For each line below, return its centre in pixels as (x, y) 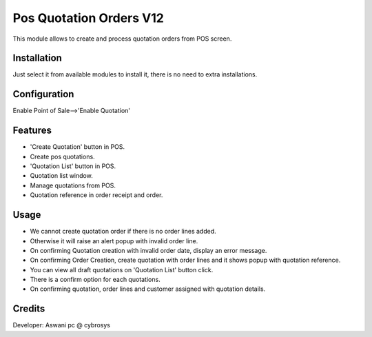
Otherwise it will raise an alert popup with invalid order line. (114, 241)
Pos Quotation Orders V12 (89, 18)
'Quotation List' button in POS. (73, 166)
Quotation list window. (61, 176)
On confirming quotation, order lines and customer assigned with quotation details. (148, 289)
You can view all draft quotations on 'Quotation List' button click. (122, 269)
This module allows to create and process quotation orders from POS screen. (122, 39)
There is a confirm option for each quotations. (95, 280)
